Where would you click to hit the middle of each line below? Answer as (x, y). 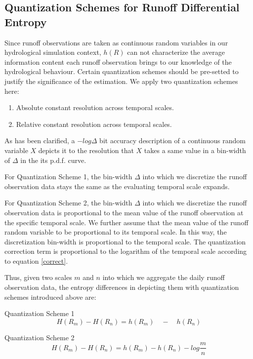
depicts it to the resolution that (86, 150)
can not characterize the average (176, 52)
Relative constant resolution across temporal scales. (94, 124)
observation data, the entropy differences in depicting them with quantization (122, 287)
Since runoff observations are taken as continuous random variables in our (116, 42)
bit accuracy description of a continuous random (172, 140)
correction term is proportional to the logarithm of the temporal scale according (126, 251)
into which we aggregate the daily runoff (164, 277)
